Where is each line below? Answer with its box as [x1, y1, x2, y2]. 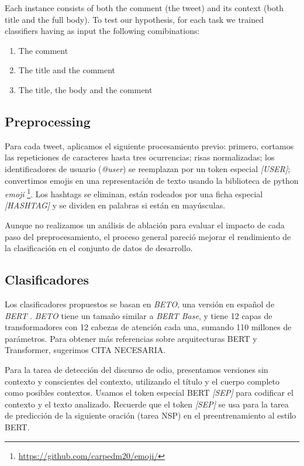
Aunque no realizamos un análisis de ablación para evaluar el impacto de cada [5, 218, 285, 231]
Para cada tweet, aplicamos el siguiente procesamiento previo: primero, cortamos [5, 139, 294, 152]
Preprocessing [5, 112, 91, 130]
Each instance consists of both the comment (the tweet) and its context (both [5, 2, 284, 13]
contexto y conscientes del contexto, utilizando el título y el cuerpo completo [5, 375, 279, 387]
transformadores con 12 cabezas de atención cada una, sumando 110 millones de [5, 321, 292, 333]
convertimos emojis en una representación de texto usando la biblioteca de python [5, 174, 299, 186]
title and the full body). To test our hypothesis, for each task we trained [5, 13, 264, 25]
